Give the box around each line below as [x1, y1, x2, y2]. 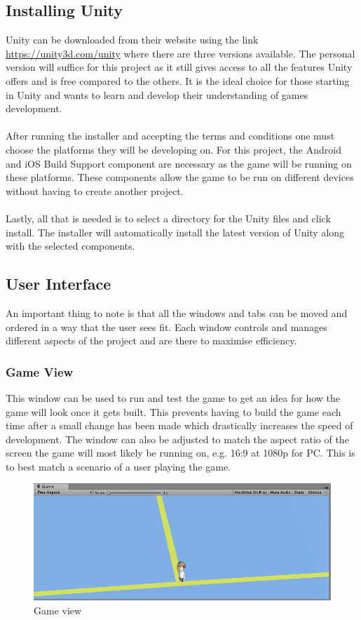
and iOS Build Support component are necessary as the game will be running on [6, 156, 352, 170]
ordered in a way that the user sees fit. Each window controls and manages [6, 319, 327, 334]
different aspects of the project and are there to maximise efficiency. [6, 333, 297, 348]
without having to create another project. [6, 183, 184, 198]
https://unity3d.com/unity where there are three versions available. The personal [6, 46, 355, 60]
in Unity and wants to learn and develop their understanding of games [6, 87, 308, 102]
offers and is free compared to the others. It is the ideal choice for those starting [6, 73, 350, 88]
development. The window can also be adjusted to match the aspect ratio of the [6, 431, 349, 446]
